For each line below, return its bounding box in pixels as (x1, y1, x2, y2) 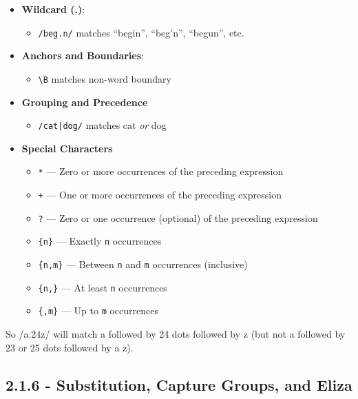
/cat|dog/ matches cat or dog (38, 118, 167, 132)
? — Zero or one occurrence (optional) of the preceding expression (38, 210, 318, 225)
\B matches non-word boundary (38, 71, 171, 85)
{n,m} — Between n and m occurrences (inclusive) (38, 256, 248, 271)
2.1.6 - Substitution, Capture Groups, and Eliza (6, 374, 352, 395)
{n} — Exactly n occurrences (38, 234, 162, 248)
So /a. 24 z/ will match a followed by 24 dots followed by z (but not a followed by (6, 326, 346, 340)
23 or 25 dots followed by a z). (6, 340, 134, 354)
